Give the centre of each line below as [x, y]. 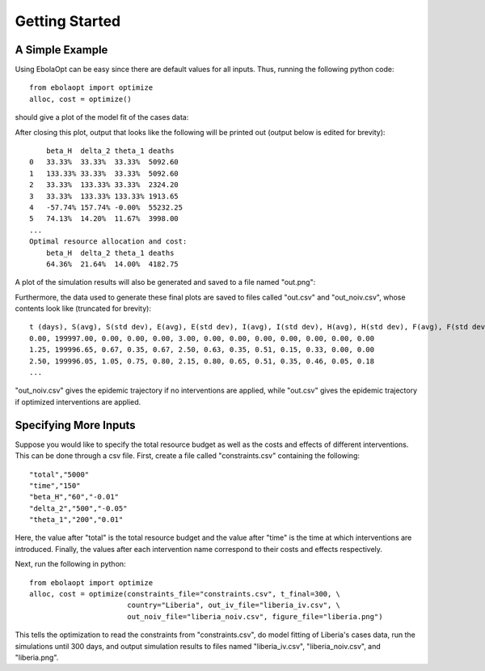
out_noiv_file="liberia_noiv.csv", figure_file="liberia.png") [255, 616]
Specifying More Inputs [76, 425]
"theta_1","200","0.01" [76, 520]
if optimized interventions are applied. [78, 401]
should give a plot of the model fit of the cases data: [102, 117]
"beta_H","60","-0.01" [74, 497]
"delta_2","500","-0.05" [78, 508]
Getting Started [68, 21]
